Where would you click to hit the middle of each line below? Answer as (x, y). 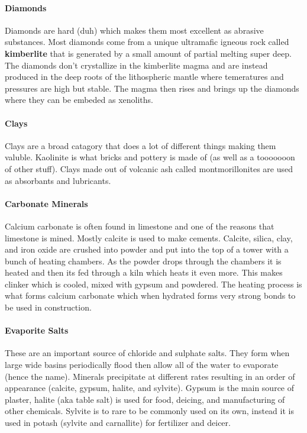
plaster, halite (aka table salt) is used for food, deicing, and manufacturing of (145, 399)
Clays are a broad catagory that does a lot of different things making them (140, 145)
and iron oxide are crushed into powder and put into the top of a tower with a (147, 249)
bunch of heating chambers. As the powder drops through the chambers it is (143, 261)
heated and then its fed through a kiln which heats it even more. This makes (144, 272)
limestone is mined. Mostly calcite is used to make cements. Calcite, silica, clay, (149, 237)
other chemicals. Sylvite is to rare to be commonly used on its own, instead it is (149, 411)
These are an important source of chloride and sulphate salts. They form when (147, 353)
